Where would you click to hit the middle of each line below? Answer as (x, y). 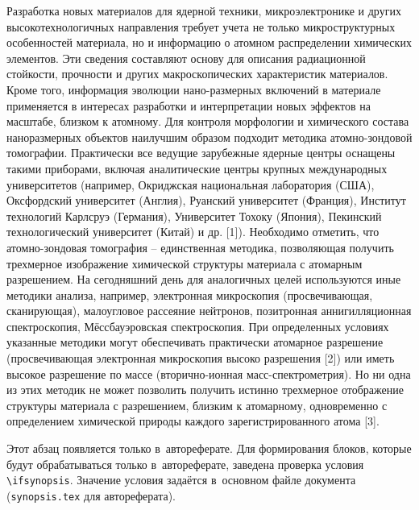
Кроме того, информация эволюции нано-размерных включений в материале (194, 89)
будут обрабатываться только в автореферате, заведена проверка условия (185, 464)
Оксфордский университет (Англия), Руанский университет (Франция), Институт (206, 200)
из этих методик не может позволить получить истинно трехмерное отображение (205, 390)
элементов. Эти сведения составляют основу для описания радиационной (186, 58)
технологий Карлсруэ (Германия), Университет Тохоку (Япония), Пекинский (194, 216)
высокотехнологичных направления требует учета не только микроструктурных (201, 26)
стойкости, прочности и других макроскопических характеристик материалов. (197, 74)
